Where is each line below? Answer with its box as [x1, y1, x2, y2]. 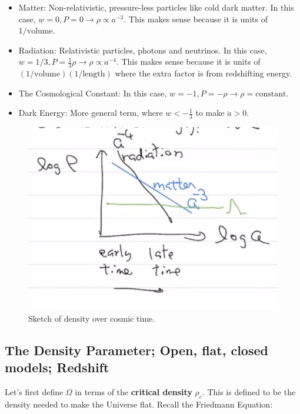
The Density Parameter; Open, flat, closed [5, 341, 268, 359]
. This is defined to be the [202, 386, 296, 398]
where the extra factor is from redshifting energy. [115, 67, 292, 79]
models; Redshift [5, 358, 109, 376]
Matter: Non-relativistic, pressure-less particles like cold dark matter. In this [18, 1, 294, 13]
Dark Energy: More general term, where [18, 106, 163, 119]
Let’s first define [5, 386, 64, 398]
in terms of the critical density [75, 386, 192, 398]
